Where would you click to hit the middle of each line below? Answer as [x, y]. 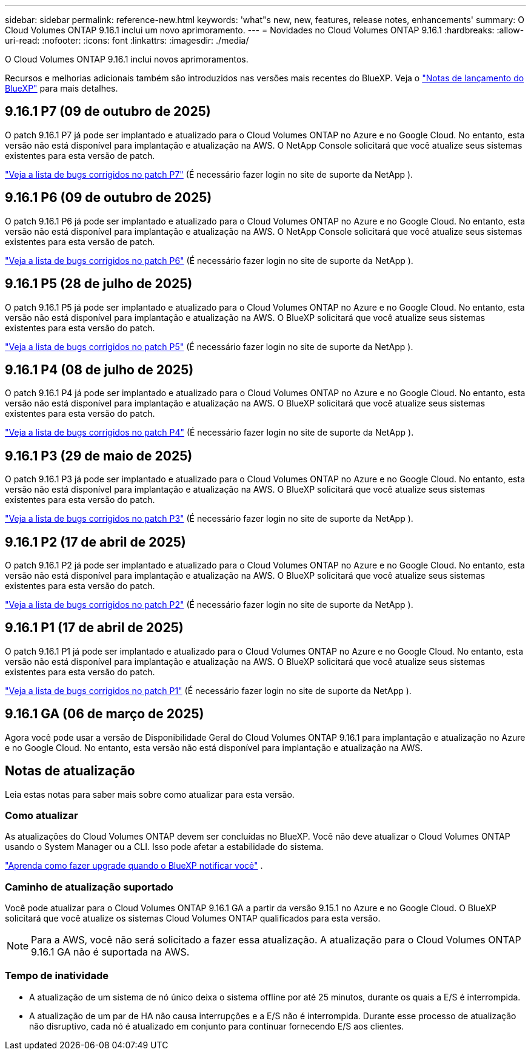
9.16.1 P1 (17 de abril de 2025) [94, 628]
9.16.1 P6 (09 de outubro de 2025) [109, 198]
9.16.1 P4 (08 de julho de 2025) [99, 369]
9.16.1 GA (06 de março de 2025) [105, 714]
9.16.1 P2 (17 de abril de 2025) [95, 542]
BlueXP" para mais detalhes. [62, 88]
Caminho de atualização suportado [89, 887]
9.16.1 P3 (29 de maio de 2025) [99, 456]
